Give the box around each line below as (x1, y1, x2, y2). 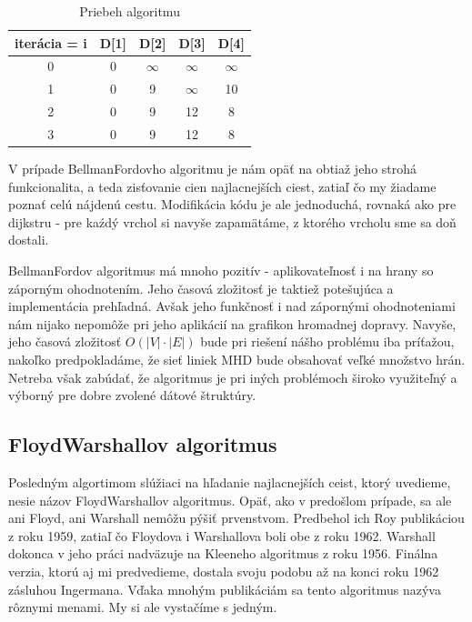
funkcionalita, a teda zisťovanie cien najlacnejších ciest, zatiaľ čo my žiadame (8, 176, 437, 196)
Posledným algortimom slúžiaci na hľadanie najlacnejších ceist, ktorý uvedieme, (8, 472, 451, 491)
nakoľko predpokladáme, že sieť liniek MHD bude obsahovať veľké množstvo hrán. (8, 350, 466, 368)
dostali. (8, 230, 49, 249)
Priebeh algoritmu (79, 2, 180, 20)
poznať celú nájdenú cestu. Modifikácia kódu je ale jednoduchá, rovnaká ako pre (8, 195, 457, 214)
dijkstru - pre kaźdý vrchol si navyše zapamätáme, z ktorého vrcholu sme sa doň (8, 212, 457, 231)
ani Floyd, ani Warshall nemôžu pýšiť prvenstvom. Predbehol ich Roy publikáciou (8, 508, 465, 527)
